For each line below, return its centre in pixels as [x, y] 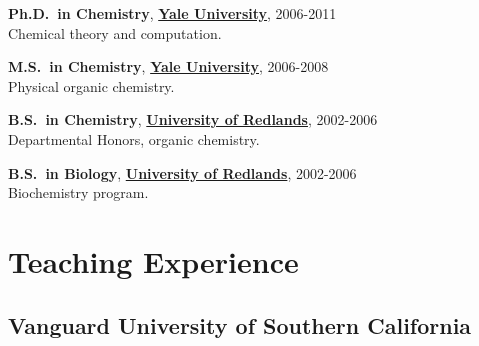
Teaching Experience [153, 260]
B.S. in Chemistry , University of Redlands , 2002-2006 [193, 119]
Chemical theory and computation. [115, 32]
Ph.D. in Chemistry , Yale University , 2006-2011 [172, 13]
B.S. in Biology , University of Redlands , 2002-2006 [182, 172]
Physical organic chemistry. [91, 85]
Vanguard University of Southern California [240, 324]
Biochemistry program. [78, 192]
